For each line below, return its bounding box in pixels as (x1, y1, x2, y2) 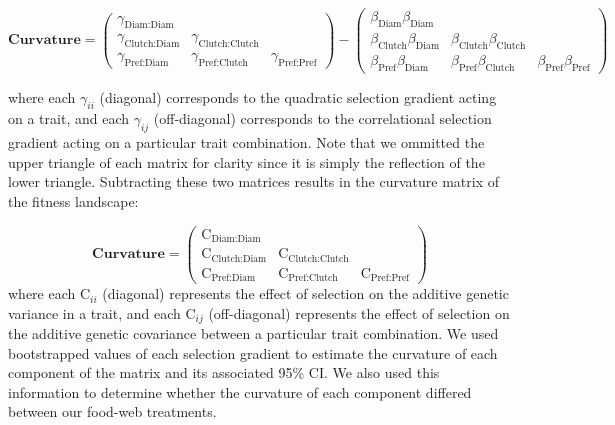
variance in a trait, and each (8, 302, 181, 323)
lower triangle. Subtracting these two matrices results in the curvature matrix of (8, 171, 499, 192)
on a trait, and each (8, 108, 129, 129)
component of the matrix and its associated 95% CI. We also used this (8, 362, 440, 383)
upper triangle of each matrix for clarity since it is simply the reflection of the (8, 151, 485, 172)
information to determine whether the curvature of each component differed (8, 381, 472, 402)
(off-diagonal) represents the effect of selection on (208, 302, 510, 323)
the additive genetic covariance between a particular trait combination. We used (8, 323, 499, 344)
